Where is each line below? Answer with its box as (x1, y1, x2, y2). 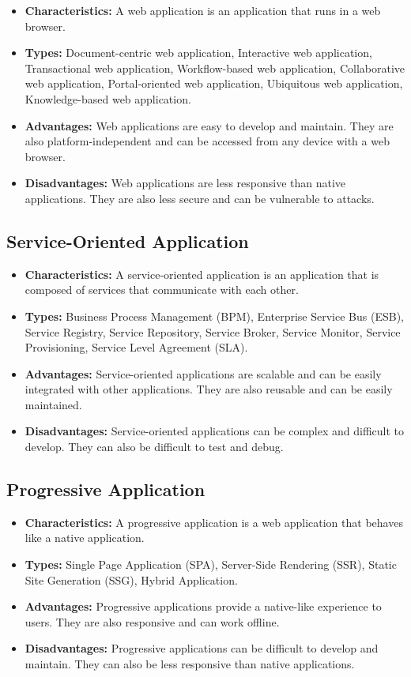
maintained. (25, 396, 82, 412)
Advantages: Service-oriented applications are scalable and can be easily (25, 365, 382, 382)
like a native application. (25, 529, 145, 546)
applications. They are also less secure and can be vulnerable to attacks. (25, 190, 375, 206)
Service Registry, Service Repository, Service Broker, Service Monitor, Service (25, 323, 401, 340)
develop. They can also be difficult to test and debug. (25, 438, 284, 455)
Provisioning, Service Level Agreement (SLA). (25, 339, 248, 355)
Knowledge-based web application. (25, 90, 191, 107)
